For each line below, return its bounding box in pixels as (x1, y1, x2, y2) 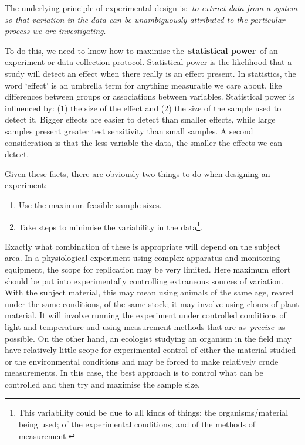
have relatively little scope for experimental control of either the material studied (5, 344, 296, 356)
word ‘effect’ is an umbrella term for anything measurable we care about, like (5, 79, 282, 91)
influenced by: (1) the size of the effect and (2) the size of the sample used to (5, 101, 282, 114)
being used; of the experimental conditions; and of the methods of (18, 418, 255, 430)
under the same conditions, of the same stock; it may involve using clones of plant (5, 297, 299, 310)
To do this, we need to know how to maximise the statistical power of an (5, 44, 278, 56)
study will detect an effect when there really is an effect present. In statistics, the (5, 67, 296, 79)
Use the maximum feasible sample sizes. (18, 198, 162, 210)
